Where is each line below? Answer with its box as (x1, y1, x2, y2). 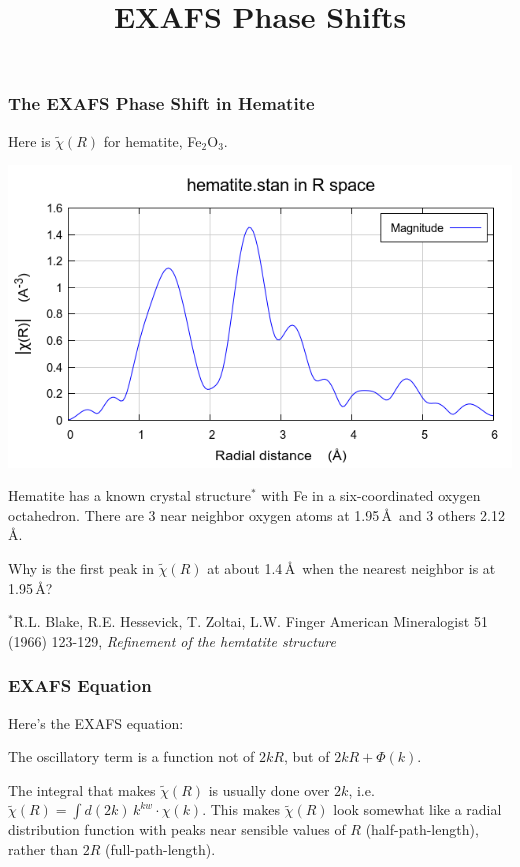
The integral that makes (8, 779, 156, 800)
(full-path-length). (105, 839, 216, 859)
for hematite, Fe (103, 130, 202, 151)
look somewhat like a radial (333, 799, 502, 820)
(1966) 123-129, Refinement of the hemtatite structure (8, 630, 336, 651)
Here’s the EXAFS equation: (8, 712, 184, 733)
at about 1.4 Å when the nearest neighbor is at (207, 558, 496, 579)
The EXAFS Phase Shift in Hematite (8, 91, 315, 116)
